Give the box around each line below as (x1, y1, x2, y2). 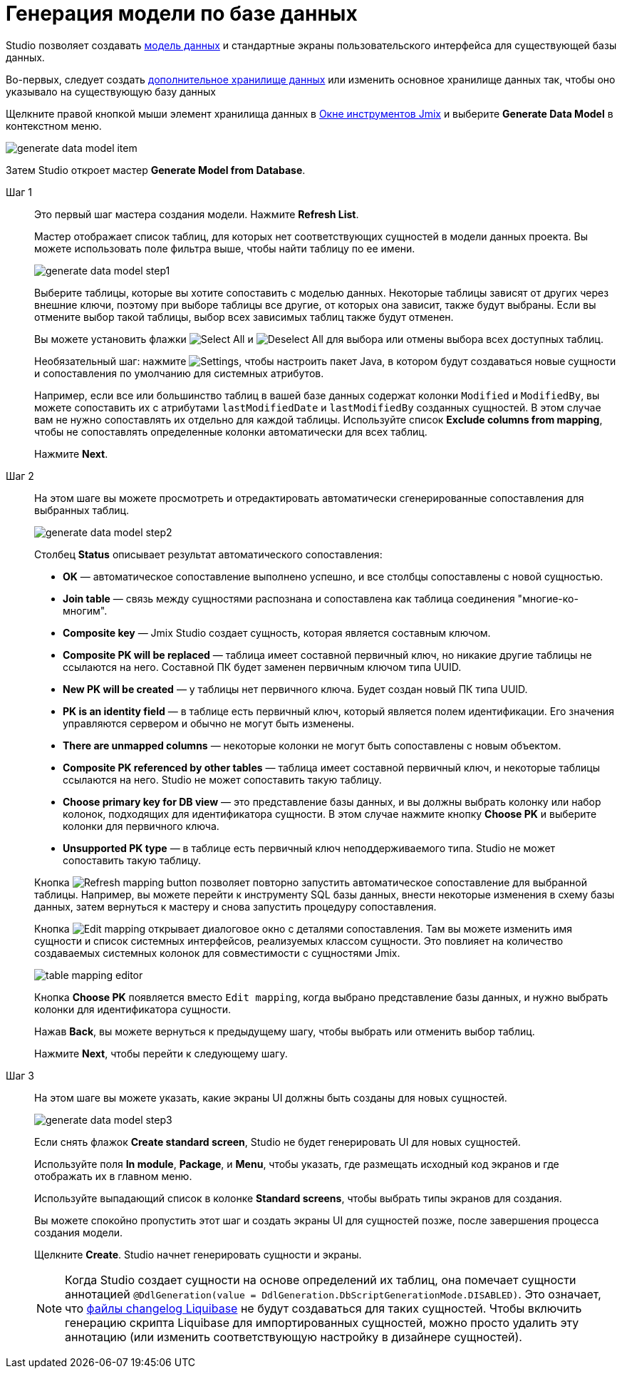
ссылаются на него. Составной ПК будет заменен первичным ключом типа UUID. (63, 660, 462, 673)
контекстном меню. (6, 119, 102, 132)
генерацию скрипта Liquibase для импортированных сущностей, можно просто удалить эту (65, 1315, 579, 1330)
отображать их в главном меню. (34, 1169, 192, 1182)
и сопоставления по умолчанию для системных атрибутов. (34, 366, 324, 379)
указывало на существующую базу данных (6, 85, 216, 98)
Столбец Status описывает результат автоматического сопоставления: (34, 548, 383, 560)
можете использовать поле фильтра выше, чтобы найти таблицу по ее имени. (34, 242, 415, 255)
